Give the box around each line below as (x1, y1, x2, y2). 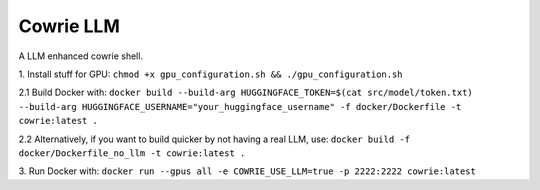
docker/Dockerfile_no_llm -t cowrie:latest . (18, 147, 246, 159)
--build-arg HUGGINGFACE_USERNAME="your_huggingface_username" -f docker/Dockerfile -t (18, 101, 462, 112)
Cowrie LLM (18, 15, 120, 37)
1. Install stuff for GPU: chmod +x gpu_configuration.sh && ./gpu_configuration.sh (18, 68, 404, 80)
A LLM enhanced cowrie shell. (18, 50, 144, 62)
